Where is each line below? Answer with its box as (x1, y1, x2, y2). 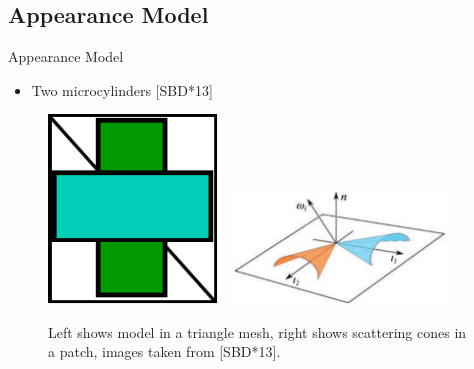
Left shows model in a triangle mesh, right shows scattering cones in (48, 321, 467, 342)
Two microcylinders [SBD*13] (31, 79, 213, 100)
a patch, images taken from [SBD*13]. (48, 341, 281, 362)
